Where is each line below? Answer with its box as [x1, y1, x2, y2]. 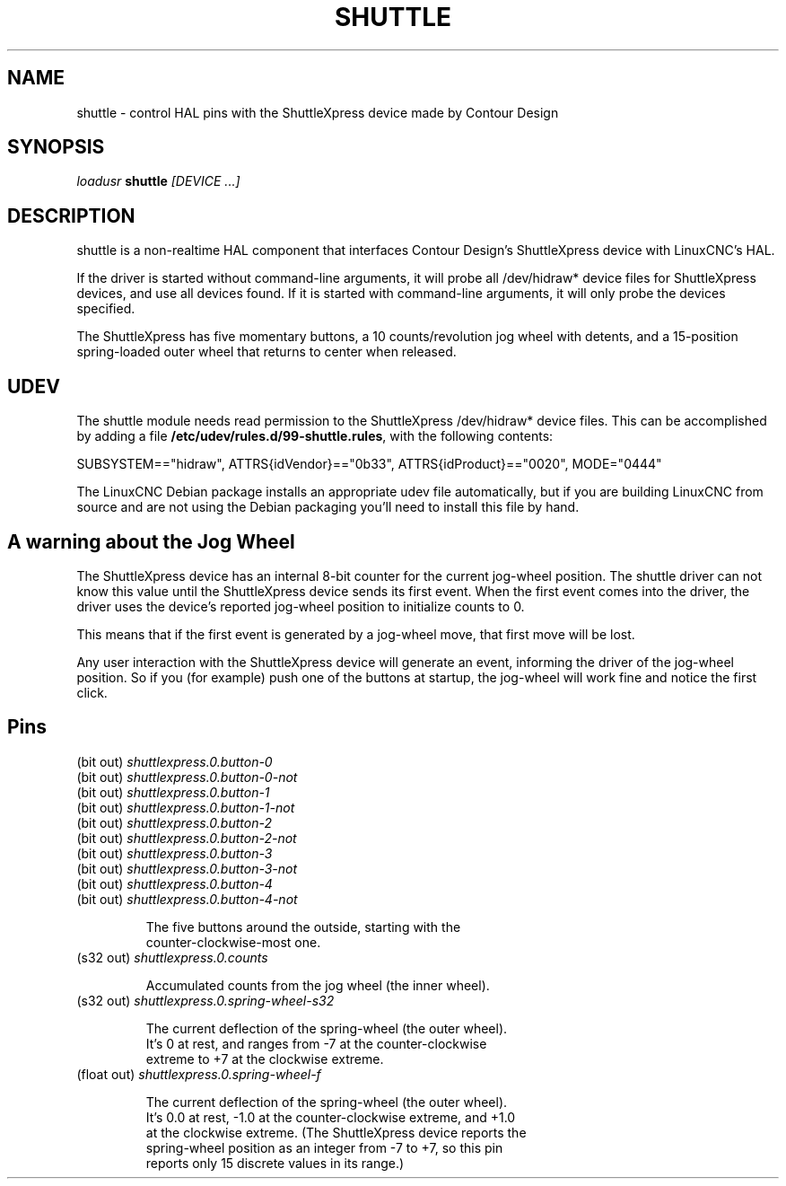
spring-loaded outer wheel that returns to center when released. [76, 344, 457, 360]
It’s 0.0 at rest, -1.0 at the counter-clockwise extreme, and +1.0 [145, 1109, 516, 1125]
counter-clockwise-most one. [145, 934, 321, 950]
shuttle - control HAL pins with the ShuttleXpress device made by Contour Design [76, 104, 559, 120]
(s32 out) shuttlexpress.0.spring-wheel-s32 [76, 992, 335, 1008]
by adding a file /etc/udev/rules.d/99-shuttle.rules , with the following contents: [76, 428, 554, 444]
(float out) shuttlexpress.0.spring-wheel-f [76, 1066, 321, 1082]
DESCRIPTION [7, 204, 135, 227]
